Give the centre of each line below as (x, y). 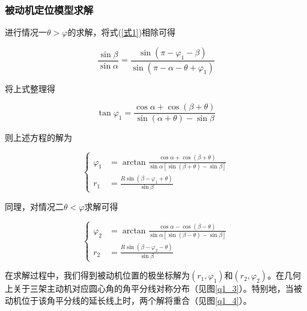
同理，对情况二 (34, 206)
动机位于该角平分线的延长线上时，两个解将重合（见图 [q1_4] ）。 (128, 300)
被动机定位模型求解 (49, 9)
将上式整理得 (30, 88)
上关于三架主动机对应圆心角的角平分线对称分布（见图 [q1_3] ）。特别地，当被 (153, 288)
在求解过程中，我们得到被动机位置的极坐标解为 (97, 275)
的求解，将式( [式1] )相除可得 (122, 32)
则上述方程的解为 (38, 137)
